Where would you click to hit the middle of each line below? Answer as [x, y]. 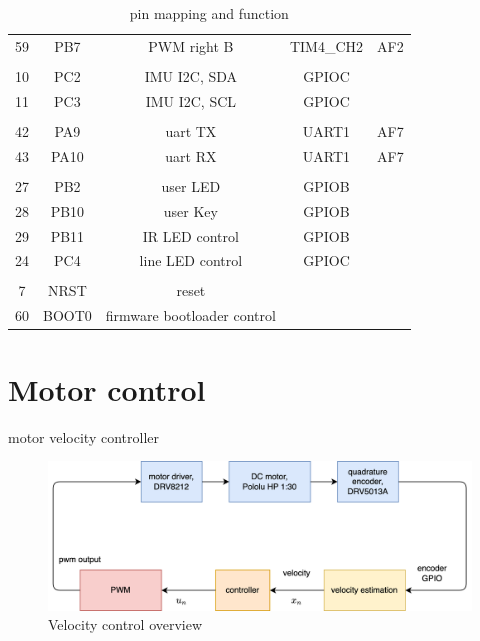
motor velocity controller [84, 436]
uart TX [191, 130]
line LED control [191, 260]
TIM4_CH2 [326, 45]
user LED [191, 185]
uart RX [191, 155]
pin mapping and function [209, 13]
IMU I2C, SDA [191, 75]
